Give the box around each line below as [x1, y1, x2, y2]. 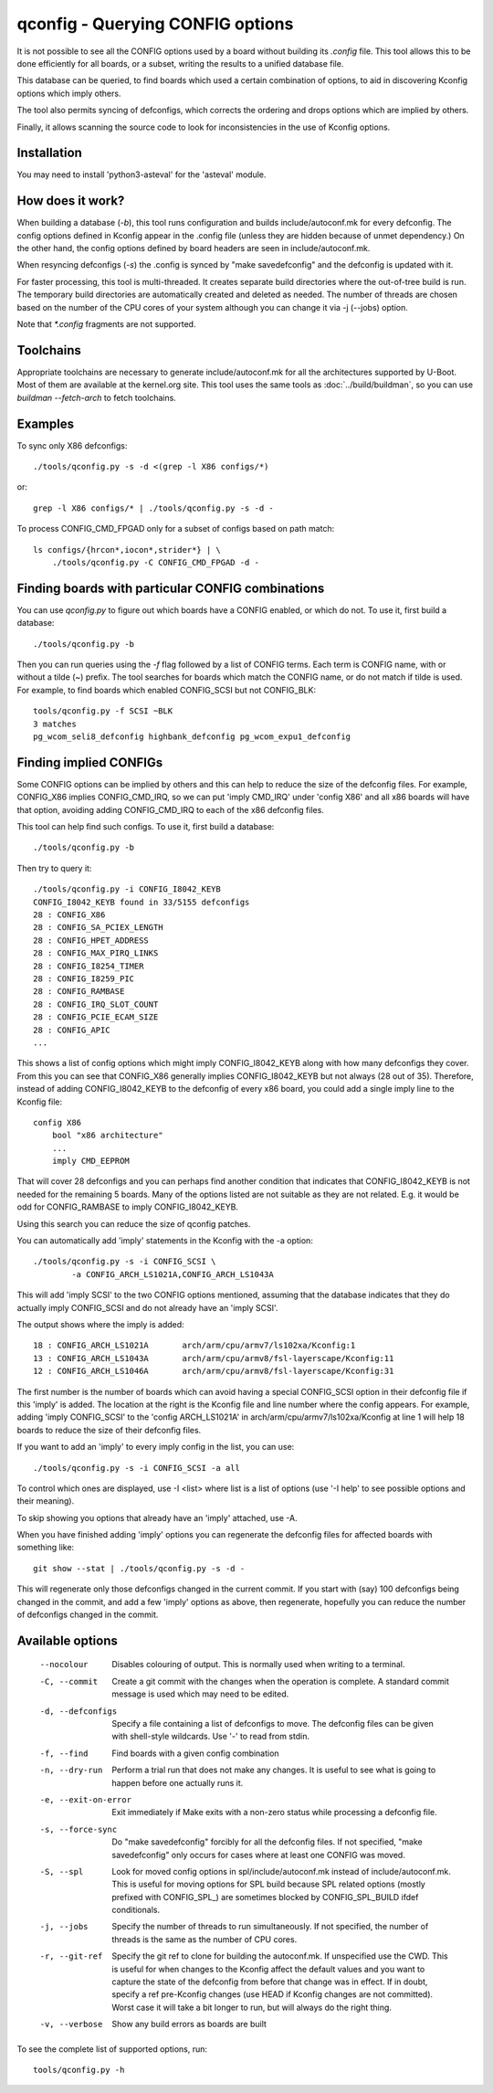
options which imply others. [16, 88, 121, 99]
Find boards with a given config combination [111, 1748, 279, 1759]
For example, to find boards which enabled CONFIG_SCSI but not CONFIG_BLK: [16, 684, 317, 695]
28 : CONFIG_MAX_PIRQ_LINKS [33, 948, 159, 958]
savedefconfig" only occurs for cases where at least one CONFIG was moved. [111, 1849, 405, 1860]
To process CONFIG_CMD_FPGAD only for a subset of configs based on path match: [16, 523, 335, 534]
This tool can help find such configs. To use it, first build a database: [16, 821, 275, 832]
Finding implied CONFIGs [16, 755, 163, 770]
